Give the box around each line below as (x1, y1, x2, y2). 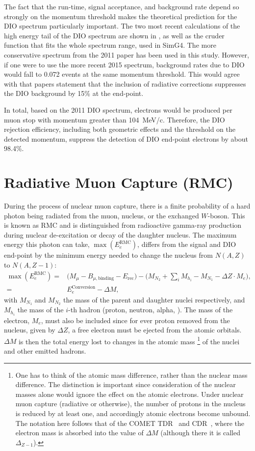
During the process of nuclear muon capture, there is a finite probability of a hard (4, 201, 251, 211)
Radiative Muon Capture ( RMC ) (4, 172, 233, 192)
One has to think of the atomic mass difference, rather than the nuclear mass (15, 369, 248, 380)
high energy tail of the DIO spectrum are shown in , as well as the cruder (4, 30, 225, 40)
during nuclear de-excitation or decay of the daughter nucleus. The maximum (4, 229, 237, 240)
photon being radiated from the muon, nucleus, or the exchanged (4, 210, 199, 220)
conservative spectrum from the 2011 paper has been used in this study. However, (4, 49, 249, 60)
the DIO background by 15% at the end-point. (4, 88, 144, 98)
